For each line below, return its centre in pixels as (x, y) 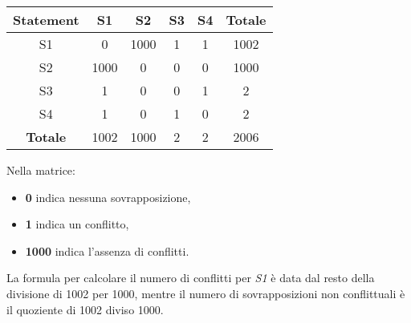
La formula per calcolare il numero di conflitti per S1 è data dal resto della (191, 278)
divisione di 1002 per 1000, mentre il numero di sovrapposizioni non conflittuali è (206, 293)
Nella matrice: (41, 170)
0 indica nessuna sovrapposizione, (108, 197)
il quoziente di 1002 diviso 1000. (85, 309)
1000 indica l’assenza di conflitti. (107, 250)
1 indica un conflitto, (77, 224)
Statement (46, 20)
